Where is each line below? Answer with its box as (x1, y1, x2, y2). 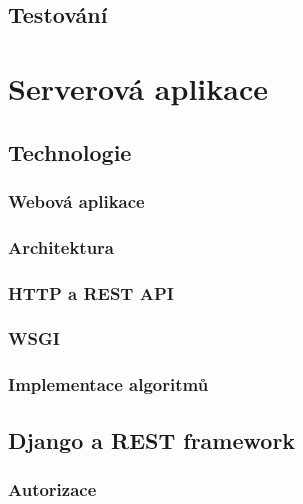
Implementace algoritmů (8, 372, 209, 397)
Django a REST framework (8, 424, 296, 455)
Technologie (8, 136, 132, 167)
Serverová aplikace (8, 67, 268, 108)
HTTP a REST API (8, 280, 174, 305)
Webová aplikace (8, 188, 145, 213)
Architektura (8, 234, 115, 259)
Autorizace (8, 476, 97, 501)
